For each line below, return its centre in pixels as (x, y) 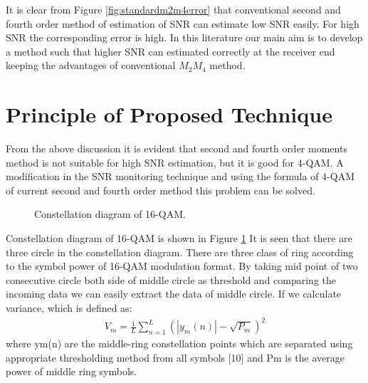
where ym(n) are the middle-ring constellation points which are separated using (179, 343)
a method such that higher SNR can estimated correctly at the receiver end (170, 51)
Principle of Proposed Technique (169, 114)
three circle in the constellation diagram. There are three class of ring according (180, 252)
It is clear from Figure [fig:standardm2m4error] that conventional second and (173, 9)
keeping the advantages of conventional (91, 65)
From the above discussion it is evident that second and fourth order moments (177, 148)
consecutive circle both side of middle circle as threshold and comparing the (171, 279)
